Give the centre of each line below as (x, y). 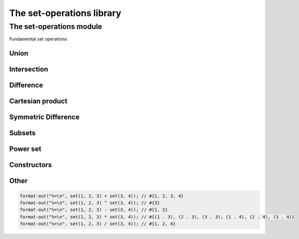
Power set (25, 149)
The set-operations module (56, 26)
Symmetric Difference (44, 117)
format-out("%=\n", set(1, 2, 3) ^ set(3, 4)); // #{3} (90, 203)
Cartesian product (38, 101)
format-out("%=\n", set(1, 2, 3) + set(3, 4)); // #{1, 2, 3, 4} (102, 196)
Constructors (31, 165)
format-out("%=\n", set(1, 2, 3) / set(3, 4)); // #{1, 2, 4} (98, 224)
